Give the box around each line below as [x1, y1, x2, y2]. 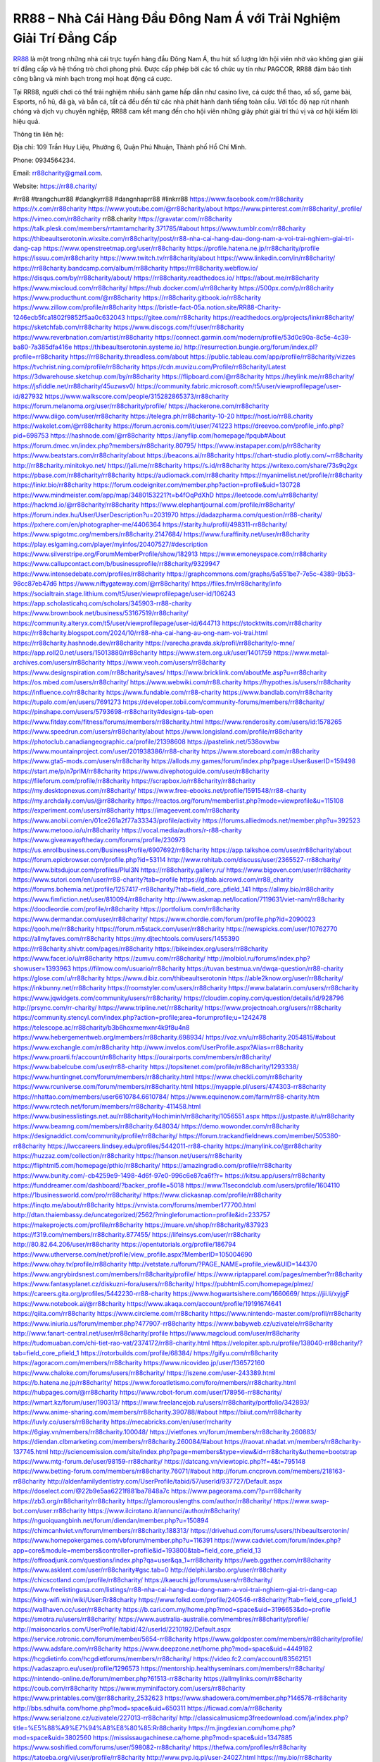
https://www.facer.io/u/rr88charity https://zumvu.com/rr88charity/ [13, 954, 206, 963]
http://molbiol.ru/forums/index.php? [207, 954, 310, 963]
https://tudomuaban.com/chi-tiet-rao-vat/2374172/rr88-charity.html [13, 1339, 210, 1348]
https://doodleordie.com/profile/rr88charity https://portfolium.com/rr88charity [13, 905, 241, 913]
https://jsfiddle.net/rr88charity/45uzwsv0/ [13, 382, 136, 390]
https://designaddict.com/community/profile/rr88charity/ [13, 1132, 178, 1140]
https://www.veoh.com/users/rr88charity [106, 658, 227, 667]
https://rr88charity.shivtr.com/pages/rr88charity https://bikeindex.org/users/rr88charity [13, 944, 269, 953]
